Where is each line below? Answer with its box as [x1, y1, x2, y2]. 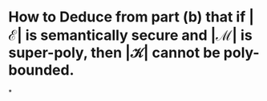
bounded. [8, 61, 75, 80]
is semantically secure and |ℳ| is [25, 26, 253, 45]
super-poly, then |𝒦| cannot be [8, 44, 220, 62]
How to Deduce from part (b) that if [8, 8, 246, 26]
